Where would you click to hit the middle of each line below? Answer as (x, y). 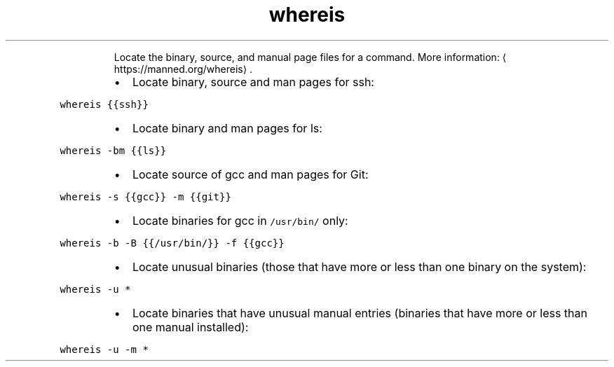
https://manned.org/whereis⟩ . (183, 69)
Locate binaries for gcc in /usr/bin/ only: (240, 220)
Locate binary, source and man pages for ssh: (253, 82)
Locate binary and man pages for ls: (227, 128)
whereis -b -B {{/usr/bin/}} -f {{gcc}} (172, 243)
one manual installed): (190, 327)
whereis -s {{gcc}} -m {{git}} (145, 196)
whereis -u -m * (104, 349)
